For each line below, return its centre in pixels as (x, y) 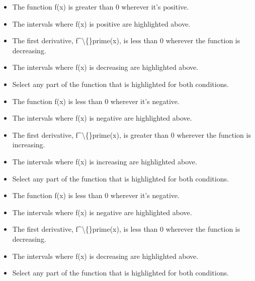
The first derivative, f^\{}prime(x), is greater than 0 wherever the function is (132, 134)
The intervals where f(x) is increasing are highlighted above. (105, 161)
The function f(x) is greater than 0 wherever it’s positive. (101, 7)
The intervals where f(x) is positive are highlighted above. (101, 23)
